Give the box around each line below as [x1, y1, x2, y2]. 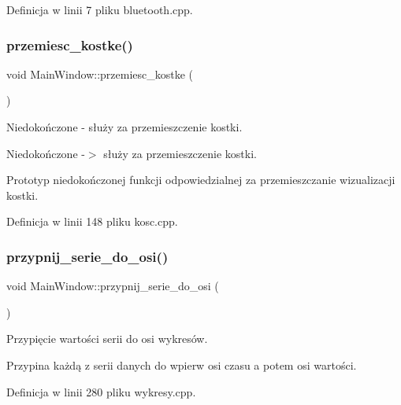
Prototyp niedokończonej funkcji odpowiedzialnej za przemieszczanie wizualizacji [6, 171, 395, 188]
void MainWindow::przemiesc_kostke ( [6, 65, 194, 82]
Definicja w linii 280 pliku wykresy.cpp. [6, 383, 196, 399]
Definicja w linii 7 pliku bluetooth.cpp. [6, 2, 193, 17]
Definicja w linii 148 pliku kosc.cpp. [6, 213, 178, 230]
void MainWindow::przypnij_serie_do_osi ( [6, 278, 219, 294]
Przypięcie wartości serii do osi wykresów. [6, 330, 208, 347]
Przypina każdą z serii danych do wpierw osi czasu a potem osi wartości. [6, 356, 357, 373]
